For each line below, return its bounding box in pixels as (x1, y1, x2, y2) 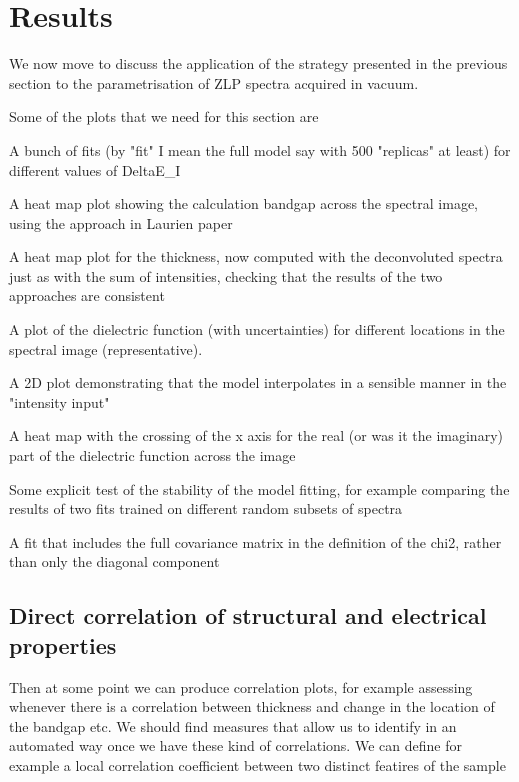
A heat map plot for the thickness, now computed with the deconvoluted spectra (9, 246, 503, 267)
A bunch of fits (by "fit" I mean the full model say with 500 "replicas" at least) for (9, 139, 511, 160)
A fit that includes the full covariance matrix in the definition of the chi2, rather (9, 531, 502, 552)
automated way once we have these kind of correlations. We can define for (9, 735, 462, 756)
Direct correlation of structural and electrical (9, 600, 487, 631)
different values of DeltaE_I (9, 159, 181, 180)
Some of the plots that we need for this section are (9, 106, 319, 127)
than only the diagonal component (9, 551, 220, 572)
